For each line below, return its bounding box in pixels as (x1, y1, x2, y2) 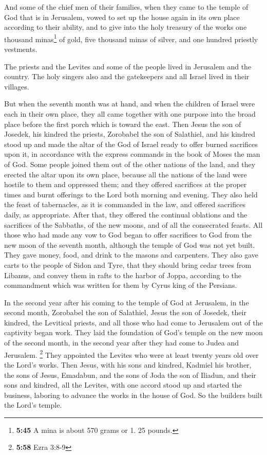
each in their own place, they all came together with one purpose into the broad (4, 108, 256, 119)
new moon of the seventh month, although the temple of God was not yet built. (4, 239, 255, 250)
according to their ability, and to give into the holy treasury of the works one (4, 22, 247, 32)
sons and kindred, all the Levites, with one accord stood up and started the (4, 379, 242, 390)
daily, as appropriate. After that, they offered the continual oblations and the (4, 209, 247, 220)
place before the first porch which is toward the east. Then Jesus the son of (4, 118, 241, 129)
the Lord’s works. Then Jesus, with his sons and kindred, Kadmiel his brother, (4, 359, 252, 370)
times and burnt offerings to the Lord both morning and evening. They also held (4, 189, 258, 199)
